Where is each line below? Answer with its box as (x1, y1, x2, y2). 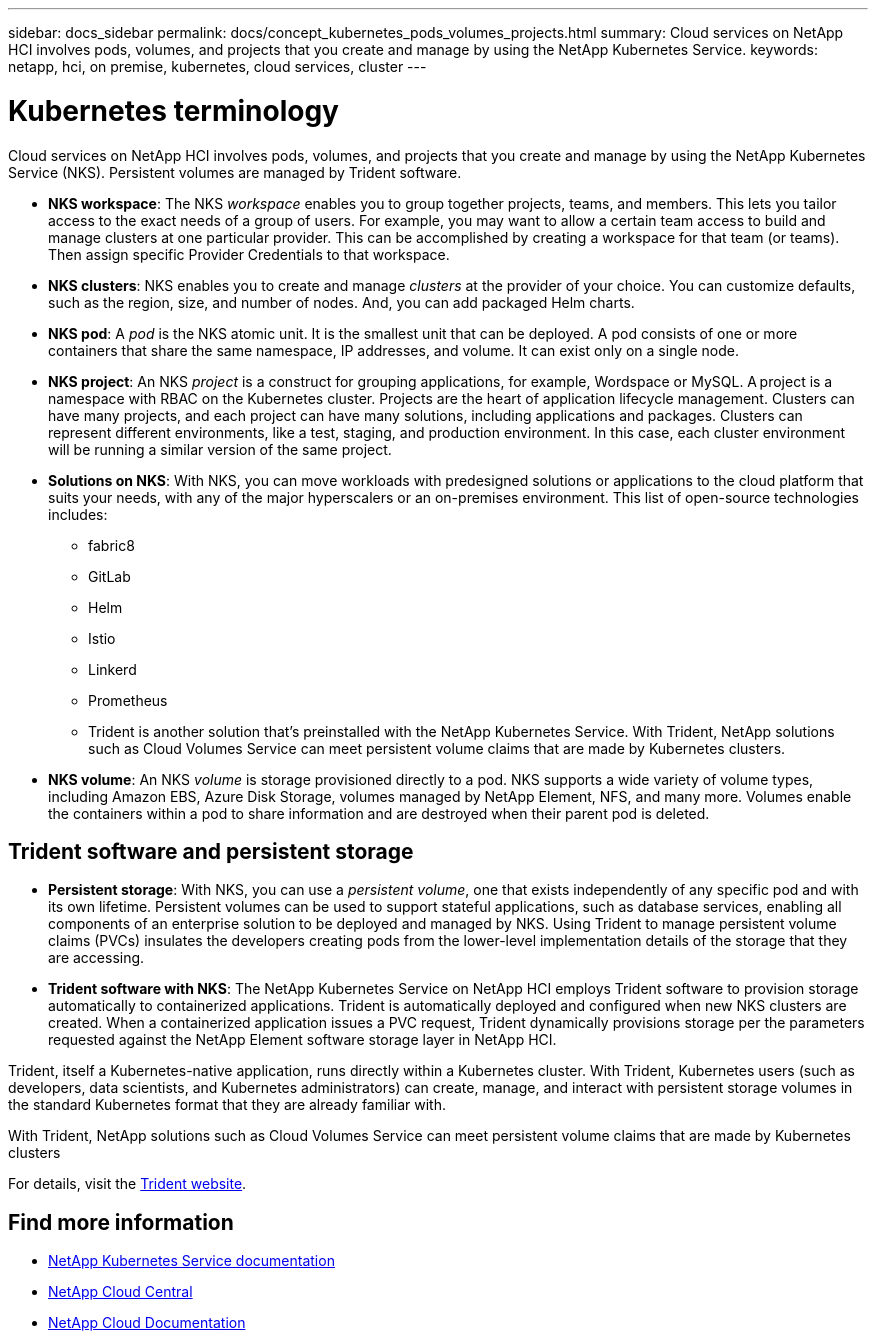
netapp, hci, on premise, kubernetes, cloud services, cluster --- (8, 58, 427, 75)
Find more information (8, 1209, 234, 1235)
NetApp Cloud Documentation (48, 1314, 246, 1332)
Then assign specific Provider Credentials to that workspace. (48, 245, 450, 263)
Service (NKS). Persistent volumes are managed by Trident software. (8, 163, 462, 181)
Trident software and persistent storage (8, 838, 414, 864)
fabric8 (88, 536, 135, 554)
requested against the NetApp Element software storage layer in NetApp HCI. (48, 1031, 557, 1049)
